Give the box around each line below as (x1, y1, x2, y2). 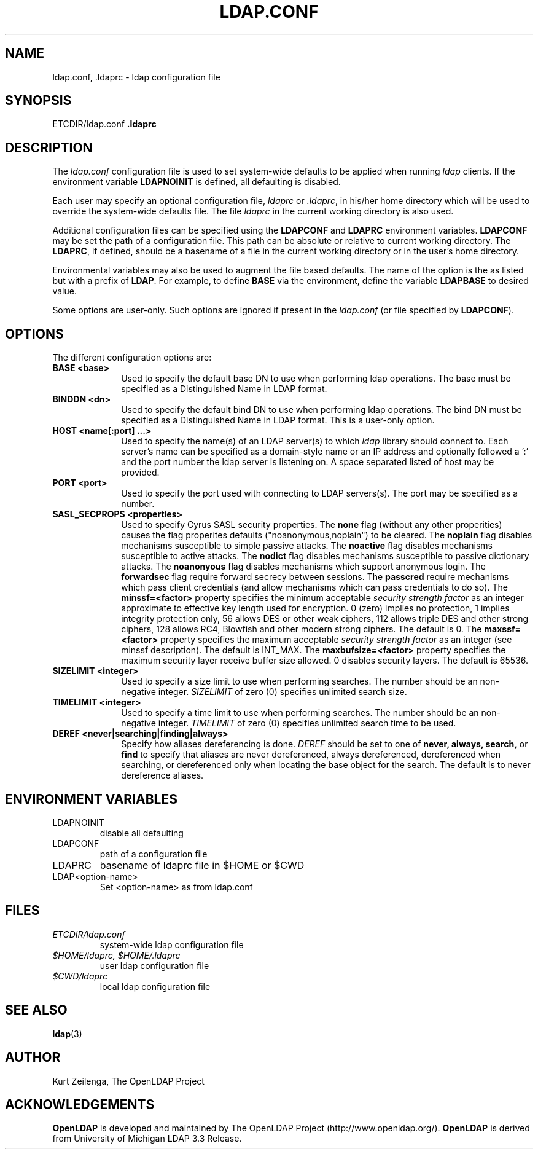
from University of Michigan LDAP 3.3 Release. (52, 1133, 242, 1144)
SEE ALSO (5, 1002, 68, 1018)
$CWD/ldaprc (52, 970, 108, 981)
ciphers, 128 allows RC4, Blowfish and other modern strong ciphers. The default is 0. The (121, 624, 482, 635)
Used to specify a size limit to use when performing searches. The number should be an (121, 676, 478, 687)
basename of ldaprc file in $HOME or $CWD (99, 858, 305, 871)
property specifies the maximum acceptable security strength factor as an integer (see (160, 634, 512, 645)
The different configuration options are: (52, 352, 212, 363)
